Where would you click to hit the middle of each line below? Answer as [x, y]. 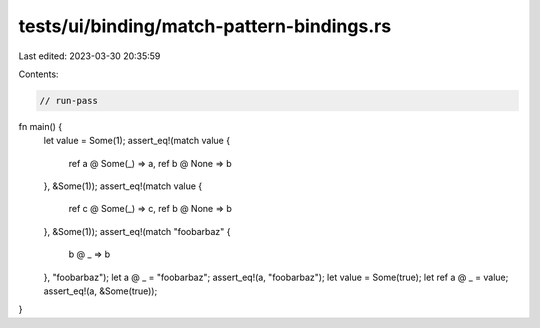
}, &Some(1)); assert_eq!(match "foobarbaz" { [137, 231]
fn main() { [40, 126]
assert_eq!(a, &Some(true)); [100, 291]
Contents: [38, 74]
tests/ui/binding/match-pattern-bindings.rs [205, 26]
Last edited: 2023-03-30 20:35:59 [89, 56]
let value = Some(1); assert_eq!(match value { [136, 141]
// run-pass [69, 100]
